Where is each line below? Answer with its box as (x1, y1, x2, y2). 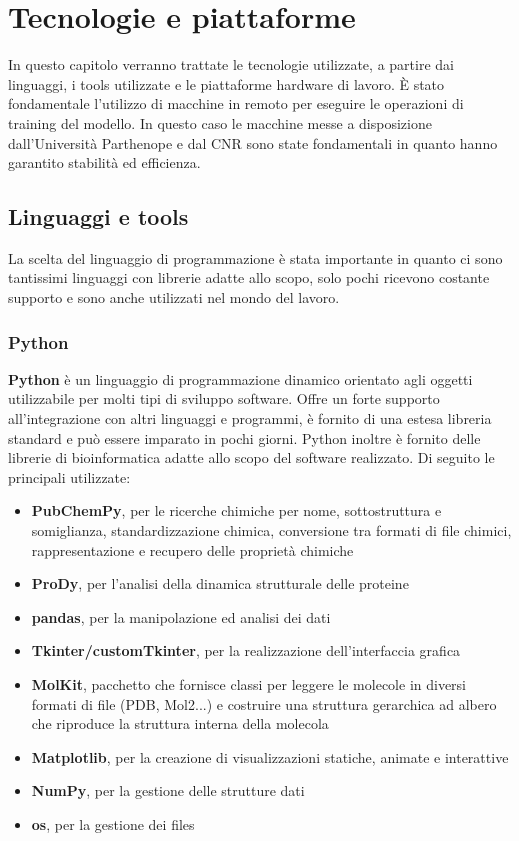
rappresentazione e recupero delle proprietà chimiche (31, 539, 354, 560)
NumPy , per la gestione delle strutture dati (31, 780, 305, 801)
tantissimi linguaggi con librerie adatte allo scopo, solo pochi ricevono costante (8, 267, 490, 288)
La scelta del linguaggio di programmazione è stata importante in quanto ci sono (8, 247, 503, 268)
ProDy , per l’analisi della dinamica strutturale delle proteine (31, 573, 409, 594)
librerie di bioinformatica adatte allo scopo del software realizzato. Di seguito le (8, 447, 495, 468)
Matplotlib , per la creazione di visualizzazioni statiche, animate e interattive (31, 746, 509, 767)
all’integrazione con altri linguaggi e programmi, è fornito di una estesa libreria (8, 408, 492, 429)
